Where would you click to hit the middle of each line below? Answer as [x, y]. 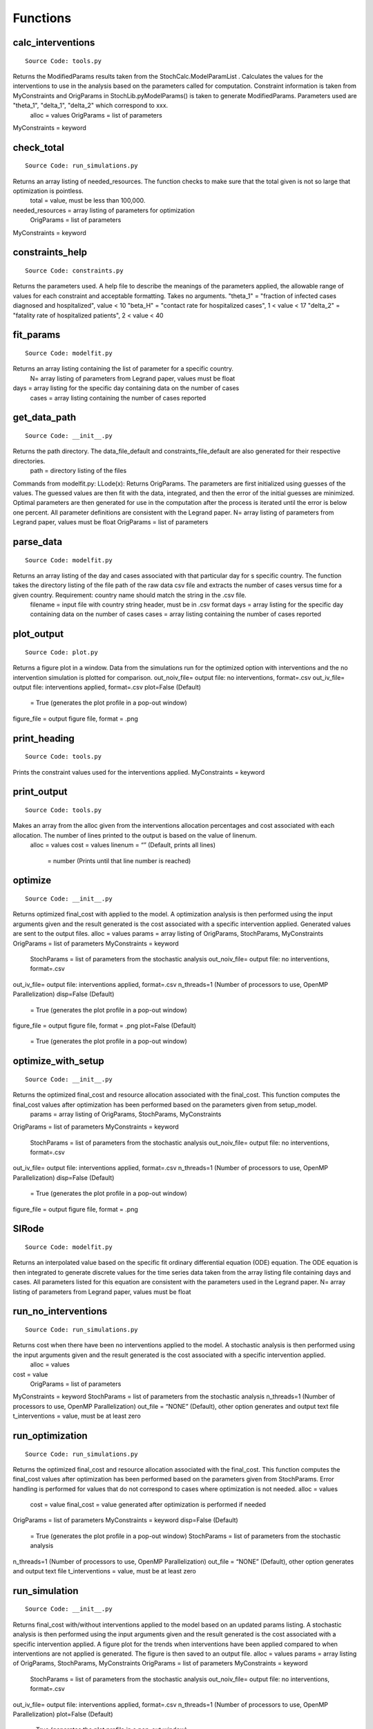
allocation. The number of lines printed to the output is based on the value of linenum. [135, 835]
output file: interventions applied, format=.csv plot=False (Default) [107, 687]
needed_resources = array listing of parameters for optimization [104, 210]
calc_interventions [54, 43]
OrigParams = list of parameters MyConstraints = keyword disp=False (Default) [125, 1520]
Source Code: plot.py [61, 652]
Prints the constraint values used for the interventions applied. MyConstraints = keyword [139, 772]
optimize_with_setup [59, 1061]
